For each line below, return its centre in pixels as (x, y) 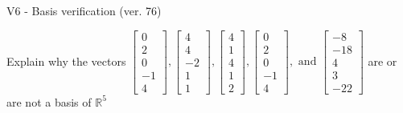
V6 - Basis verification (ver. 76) (84, 10)
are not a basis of (49, 101)
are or (382, 61)
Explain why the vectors (66, 61)
